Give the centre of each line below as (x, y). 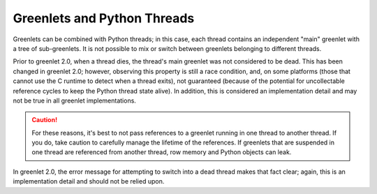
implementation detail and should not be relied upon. (89, 181)
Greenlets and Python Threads (104, 18)
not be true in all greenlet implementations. (74, 100)
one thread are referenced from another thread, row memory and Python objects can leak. (162, 152)
